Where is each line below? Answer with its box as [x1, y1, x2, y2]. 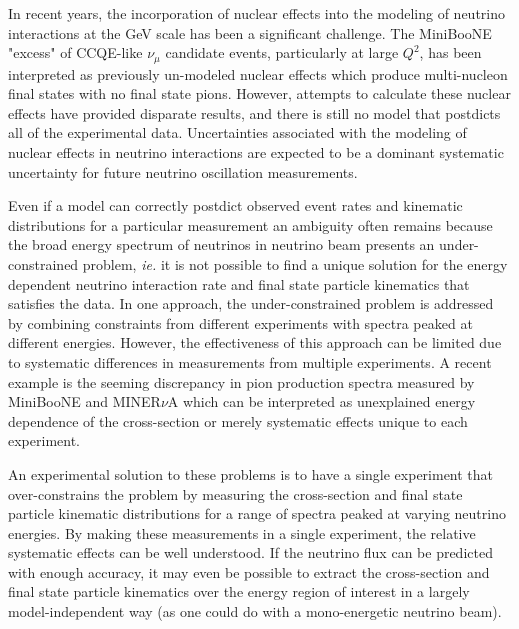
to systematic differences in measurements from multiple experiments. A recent [8, 351, 492, 372]
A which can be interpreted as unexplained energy [167, 391, 476, 412]
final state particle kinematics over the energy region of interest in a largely [8, 581, 470, 602]
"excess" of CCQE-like [8, 42, 143, 63]
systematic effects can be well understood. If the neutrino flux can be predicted [8, 542, 493, 563]
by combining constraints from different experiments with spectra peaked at [8, 312, 473, 333]
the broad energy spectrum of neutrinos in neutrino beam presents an [8, 234, 435, 255]
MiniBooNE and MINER [8, 391, 161, 412]
